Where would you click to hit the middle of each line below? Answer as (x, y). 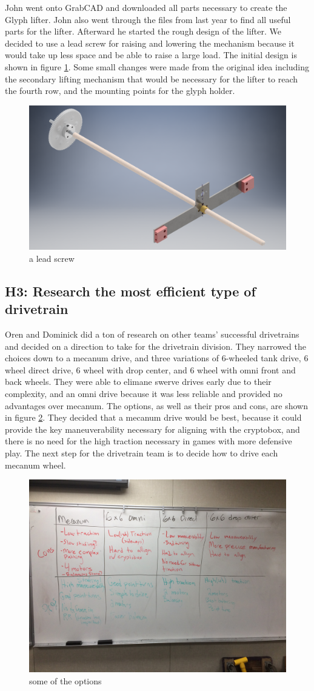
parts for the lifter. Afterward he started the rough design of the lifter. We (143, 31)
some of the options (65, 680)
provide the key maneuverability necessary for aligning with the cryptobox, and (152, 429)
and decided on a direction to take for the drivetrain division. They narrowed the (155, 346)
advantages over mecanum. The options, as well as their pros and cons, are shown (156, 405)
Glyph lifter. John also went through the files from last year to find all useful (148, 19)
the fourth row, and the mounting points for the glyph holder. (120, 91)
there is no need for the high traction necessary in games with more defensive (149, 441)
